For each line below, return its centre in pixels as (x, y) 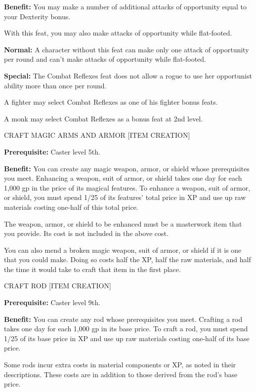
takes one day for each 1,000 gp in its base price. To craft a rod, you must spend (126, 329)
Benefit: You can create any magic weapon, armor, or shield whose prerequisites (127, 168)
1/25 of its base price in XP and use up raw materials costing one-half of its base (127, 338)
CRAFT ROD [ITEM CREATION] (58, 286)
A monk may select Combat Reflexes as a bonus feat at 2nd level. (104, 118)
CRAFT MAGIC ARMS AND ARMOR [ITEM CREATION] (97, 135)
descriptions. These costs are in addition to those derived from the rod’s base (121, 374)
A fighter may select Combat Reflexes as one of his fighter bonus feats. (111, 102)
